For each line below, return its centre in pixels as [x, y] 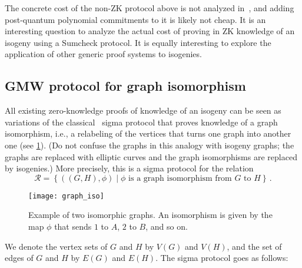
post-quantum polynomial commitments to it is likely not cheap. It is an [135, 19]
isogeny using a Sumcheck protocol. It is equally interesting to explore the [138, 42]
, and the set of [254, 246]
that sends [73, 226]
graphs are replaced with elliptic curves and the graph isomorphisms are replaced [151, 156]
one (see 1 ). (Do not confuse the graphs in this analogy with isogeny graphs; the [150, 145]
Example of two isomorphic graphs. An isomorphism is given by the [150, 215]
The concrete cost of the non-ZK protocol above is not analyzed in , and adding [150, 8]
